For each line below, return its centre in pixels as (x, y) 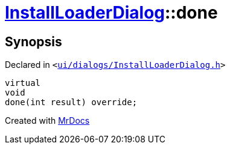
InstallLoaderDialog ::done (111, 13)
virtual (23, 83)
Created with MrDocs (47, 121)
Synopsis (34, 41)
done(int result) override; (71, 102)
